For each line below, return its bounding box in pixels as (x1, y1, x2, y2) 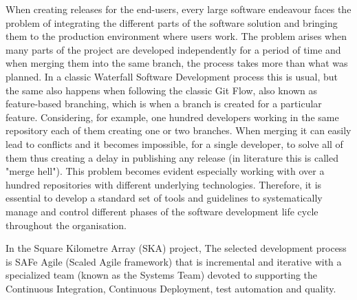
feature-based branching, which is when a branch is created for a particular (6, 96, 322, 111)
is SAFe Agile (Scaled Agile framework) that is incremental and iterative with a (6, 254, 342, 268)
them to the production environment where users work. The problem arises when (6, 29, 347, 43)
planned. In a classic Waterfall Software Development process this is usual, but (6, 69, 338, 83)
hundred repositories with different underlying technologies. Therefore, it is (6, 177, 322, 191)
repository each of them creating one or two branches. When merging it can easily (6, 123, 351, 138)
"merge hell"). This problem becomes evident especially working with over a (6, 164, 325, 178)
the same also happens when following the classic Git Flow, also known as (6, 83, 318, 97)
